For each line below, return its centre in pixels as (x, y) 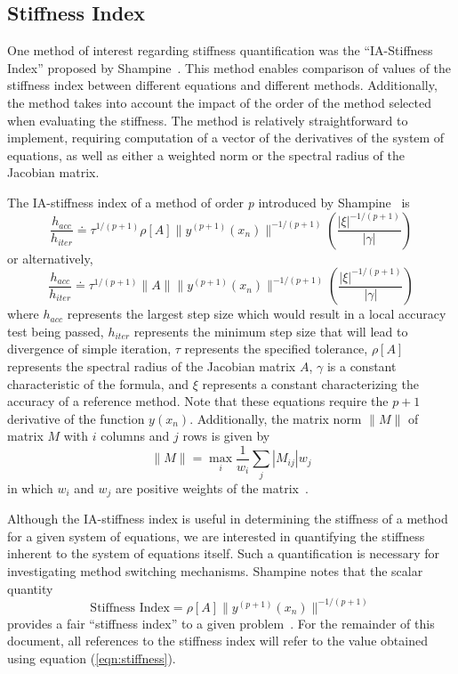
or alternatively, (50, 258)
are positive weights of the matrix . (212, 487)
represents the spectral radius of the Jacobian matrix (152, 365)
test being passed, (56, 331)
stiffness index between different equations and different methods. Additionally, (222, 85)
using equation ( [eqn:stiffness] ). (92, 658)
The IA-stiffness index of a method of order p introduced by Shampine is (209, 202)
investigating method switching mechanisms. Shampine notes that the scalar (215, 570)
